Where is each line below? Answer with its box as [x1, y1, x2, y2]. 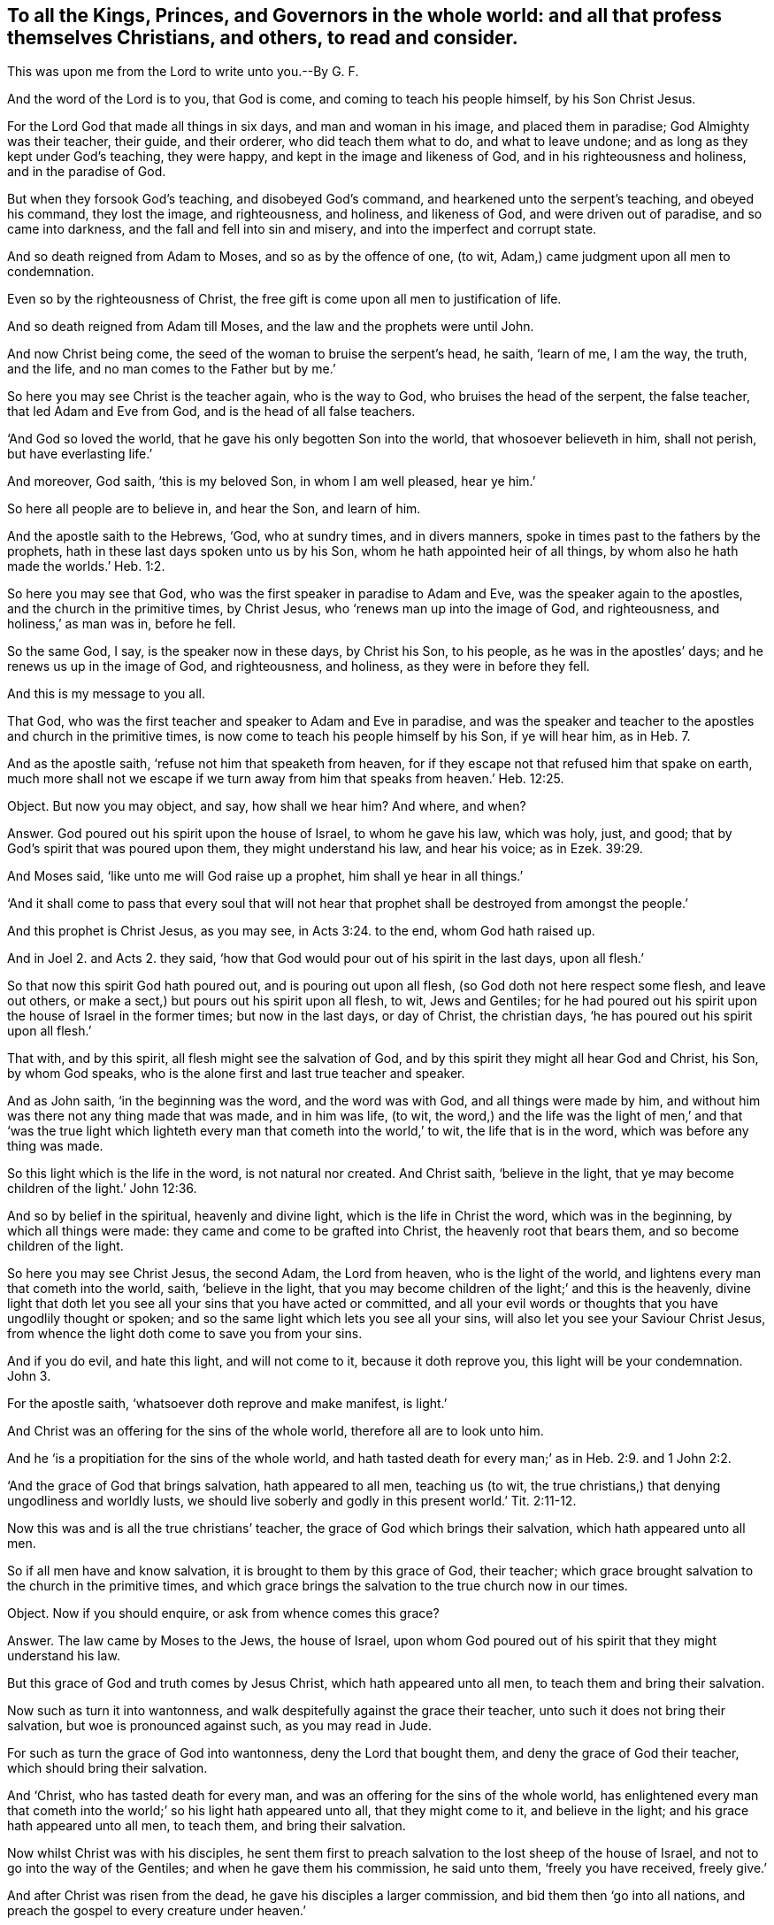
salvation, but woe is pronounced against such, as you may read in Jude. [7, 1718, 432, 1734]
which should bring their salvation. [7, 1760, 208, 1776]
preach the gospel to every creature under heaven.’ [7, 1903, 306, 1919]
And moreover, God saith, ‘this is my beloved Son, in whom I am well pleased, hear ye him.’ [7, 474, 536, 489]
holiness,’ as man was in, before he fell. [7, 616, 236, 632]
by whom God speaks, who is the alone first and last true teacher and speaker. [7, 1066, 465, 1082]
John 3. [7, 1368, 51, 1384]
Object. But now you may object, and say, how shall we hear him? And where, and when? [7, 798, 526, 814]
